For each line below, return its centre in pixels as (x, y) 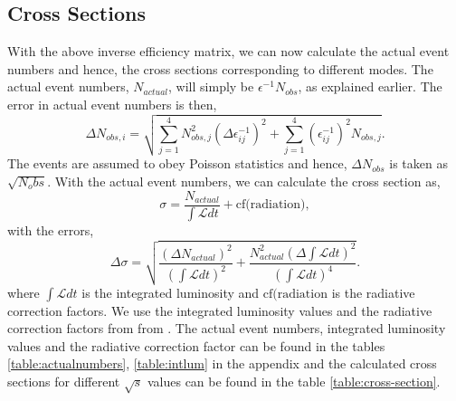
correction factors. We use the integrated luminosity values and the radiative (220, 310)
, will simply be (211, 86)
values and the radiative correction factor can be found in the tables (196, 345)
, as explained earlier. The (370, 86)
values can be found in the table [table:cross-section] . (294, 381)
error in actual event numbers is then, (112, 104)
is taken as (418, 163)
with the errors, (51, 230)
